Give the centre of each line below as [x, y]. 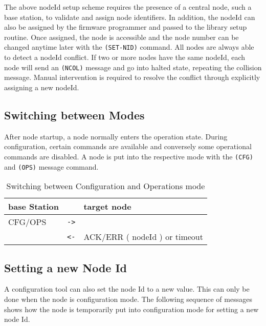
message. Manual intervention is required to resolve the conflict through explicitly [132, 77]
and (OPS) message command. [51, 166]
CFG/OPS [27, 222]
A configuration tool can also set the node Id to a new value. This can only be [127, 289]
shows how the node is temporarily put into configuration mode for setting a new [131, 309]
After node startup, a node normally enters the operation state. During [116, 136]
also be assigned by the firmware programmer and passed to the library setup [126, 27]
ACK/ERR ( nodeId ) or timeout [143, 237]
